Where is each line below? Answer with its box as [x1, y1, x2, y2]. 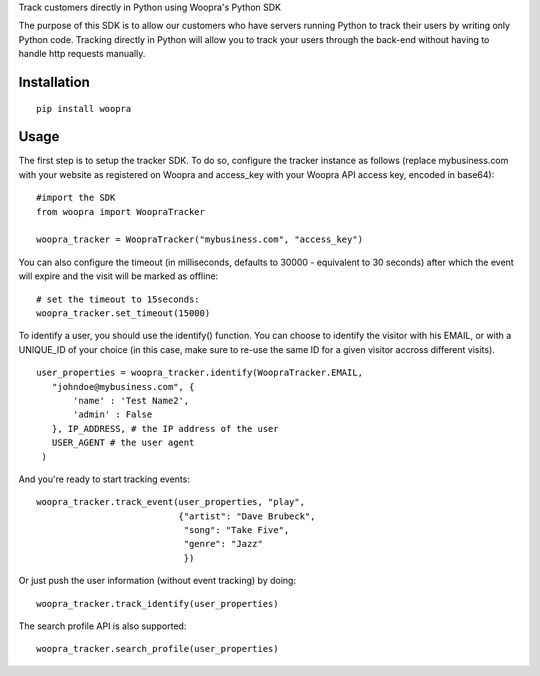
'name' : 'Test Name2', [73, 395, 190, 406]
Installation [18, 73, 90, 90]
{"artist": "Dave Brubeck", [178, 510, 316, 522]
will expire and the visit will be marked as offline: [18, 270, 219, 282]
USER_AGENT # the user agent [51, 437, 195, 449]
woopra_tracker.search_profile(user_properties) [36, 643, 279, 655]
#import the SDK [36, 192, 116, 204]
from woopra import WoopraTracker [36, 206, 205, 217]
